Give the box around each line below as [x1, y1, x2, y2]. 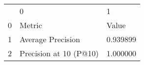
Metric [20, 19, 42, 31]
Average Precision [20, 33, 80, 45]
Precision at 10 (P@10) [20, 48, 99, 59]
